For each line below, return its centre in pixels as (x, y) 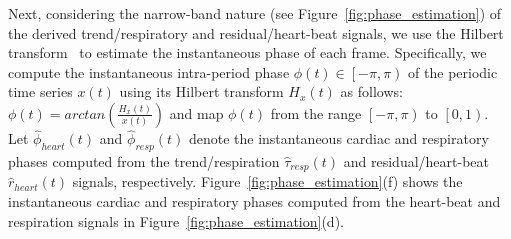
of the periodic (453, 71)
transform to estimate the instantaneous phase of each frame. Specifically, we (247, 52)
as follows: (371, 91)
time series (40, 91)
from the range (316, 112)
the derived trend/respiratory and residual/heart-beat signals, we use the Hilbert (256, 32)
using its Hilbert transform (201, 91)
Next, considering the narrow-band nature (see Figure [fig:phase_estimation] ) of (255, 13)
